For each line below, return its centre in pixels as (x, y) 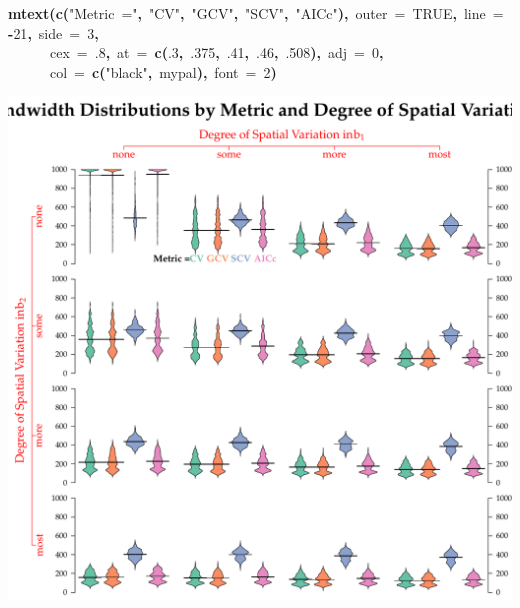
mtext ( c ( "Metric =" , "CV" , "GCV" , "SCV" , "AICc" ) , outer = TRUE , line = (256, 13)
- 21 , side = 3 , (53, 32)
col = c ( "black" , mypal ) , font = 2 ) (163, 71)
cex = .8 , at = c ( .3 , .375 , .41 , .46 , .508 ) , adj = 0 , (217, 52)
